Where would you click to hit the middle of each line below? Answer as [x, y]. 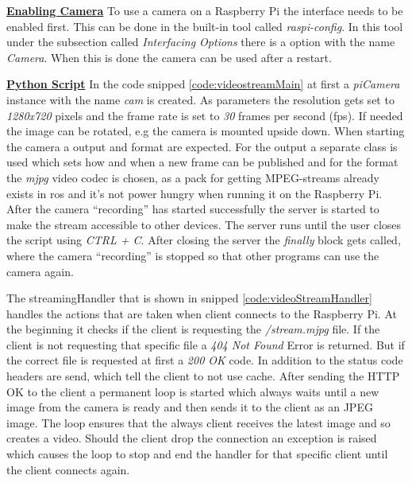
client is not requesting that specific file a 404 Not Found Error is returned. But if [206, 344]
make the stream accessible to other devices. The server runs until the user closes [204, 224]
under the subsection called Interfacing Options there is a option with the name [201, 42]
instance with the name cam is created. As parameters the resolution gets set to [200, 99]
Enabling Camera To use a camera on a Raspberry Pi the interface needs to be [205, 10]
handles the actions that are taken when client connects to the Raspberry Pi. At [202, 313]
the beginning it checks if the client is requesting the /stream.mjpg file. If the [193, 329]
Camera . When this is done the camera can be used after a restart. [169, 57]
